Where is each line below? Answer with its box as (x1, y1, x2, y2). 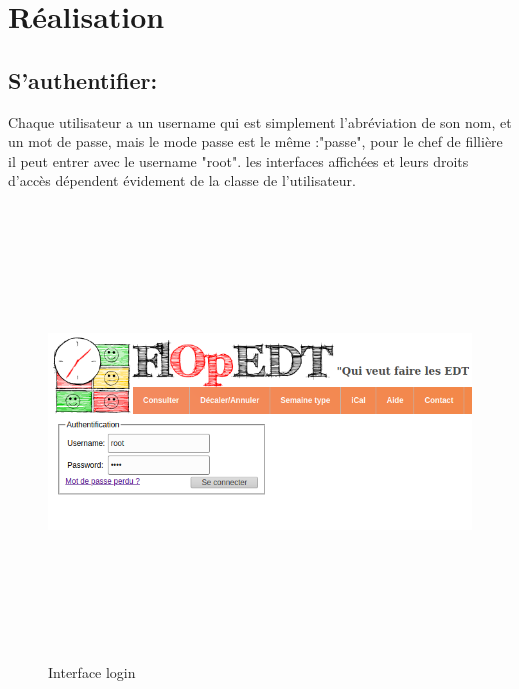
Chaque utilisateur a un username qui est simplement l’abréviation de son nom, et (8, 111, 512, 132)
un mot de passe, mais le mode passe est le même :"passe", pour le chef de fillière (8, 131, 503, 152)
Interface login (48, 662, 136, 683)
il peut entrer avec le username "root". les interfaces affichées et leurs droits (8, 150, 469, 171)
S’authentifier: (8, 64, 158, 95)
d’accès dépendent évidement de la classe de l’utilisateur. (8, 170, 356, 191)
